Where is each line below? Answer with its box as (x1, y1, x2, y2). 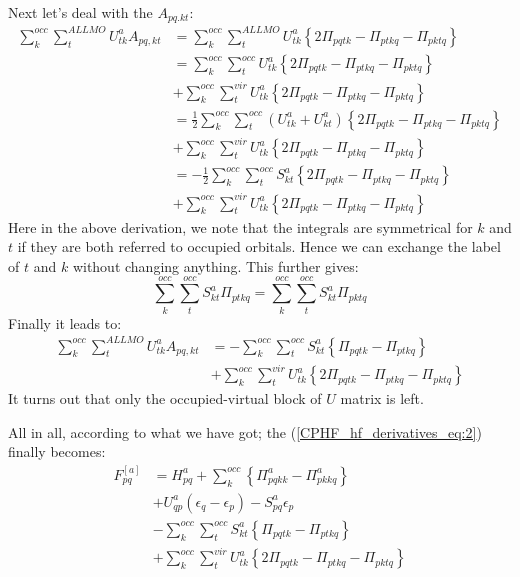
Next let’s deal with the (8, 2, 153, 22)
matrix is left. (340, 388, 424, 409)
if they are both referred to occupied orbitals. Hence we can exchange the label (17, 236, 501, 257)
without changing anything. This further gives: (72, 255, 359, 276)
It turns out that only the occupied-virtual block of (8, 388, 322, 409)
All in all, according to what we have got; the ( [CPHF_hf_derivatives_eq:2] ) (8, 421, 482, 442)
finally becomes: (8, 441, 106, 462)
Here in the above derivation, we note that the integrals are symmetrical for (8, 216, 473, 237)
